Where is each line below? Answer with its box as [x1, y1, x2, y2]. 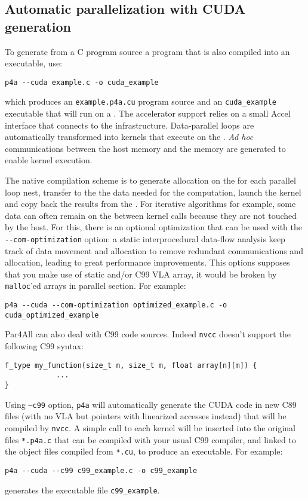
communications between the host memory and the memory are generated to [5, 142, 286, 154]
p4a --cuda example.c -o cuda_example [5, 78, 159, 87]
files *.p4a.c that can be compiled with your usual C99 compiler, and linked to [5, 433, 296, 446]
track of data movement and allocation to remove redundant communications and [5, 244, 303, 257]
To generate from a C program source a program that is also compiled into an [5, 45, 290, 57]
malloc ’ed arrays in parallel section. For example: [5, 279, 186, 292]
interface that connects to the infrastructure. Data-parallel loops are [5, 118, 254, 131]
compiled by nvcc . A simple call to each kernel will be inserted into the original [5, 421, 296, 434]
